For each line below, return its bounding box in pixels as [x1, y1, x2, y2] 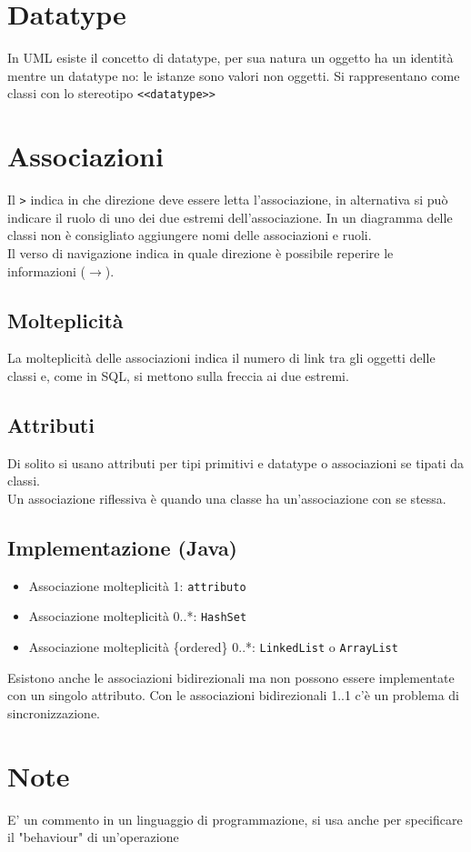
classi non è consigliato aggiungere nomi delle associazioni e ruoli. [7, 226, 372, 245]
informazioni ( [7, 261, 86, 280]
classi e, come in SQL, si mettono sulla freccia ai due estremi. [7, 366, 349, 385]
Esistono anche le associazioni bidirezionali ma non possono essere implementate [7, 667, 455, 687]
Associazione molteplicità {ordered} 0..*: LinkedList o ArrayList [28, 637, 398, 657]
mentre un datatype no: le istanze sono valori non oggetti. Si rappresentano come [7, 65, 460, 85]
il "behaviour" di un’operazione [7, 827, 179, 847]
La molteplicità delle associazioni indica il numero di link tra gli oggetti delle [7, 348, 436, 367]
